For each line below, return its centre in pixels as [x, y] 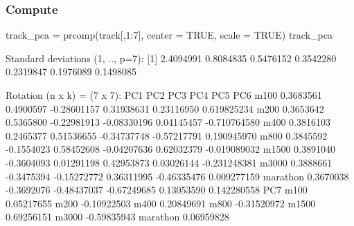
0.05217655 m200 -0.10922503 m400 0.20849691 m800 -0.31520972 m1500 [161, 203]
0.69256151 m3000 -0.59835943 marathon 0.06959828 [117, 217]
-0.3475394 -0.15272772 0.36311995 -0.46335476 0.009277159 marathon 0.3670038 [177, 176]
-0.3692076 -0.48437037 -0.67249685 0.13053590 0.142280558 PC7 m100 [157, 190]
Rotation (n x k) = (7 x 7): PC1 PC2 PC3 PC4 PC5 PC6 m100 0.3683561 [164, 95]
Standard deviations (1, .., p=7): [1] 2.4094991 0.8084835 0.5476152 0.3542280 [171, 58]
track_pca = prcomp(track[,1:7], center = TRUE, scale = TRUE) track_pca [169, 35]
